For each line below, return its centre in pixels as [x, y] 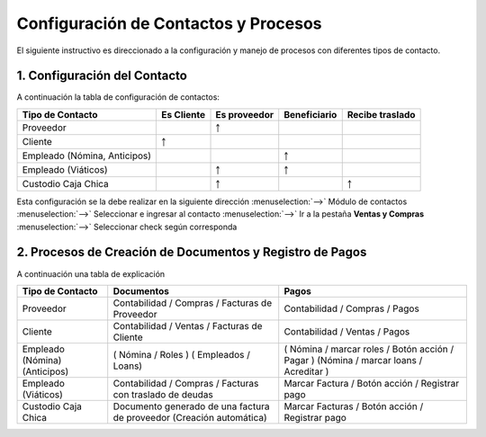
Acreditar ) [306, 371]
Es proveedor [245, 114]
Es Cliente [184, 114]
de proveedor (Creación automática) [190, 417]
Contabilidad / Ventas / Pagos [347, 331]
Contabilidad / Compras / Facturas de [193, 303]
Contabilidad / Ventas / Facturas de [188, 326]
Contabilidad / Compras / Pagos [352, 308]
